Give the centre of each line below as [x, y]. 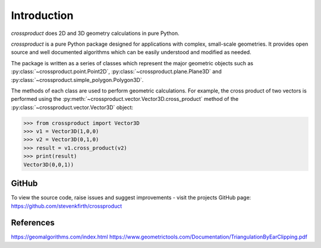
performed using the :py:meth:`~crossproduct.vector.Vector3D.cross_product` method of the [125, 99]
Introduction [42, 15]
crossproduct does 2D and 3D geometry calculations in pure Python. [95, 33]
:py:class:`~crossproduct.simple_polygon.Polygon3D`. [77, 80]
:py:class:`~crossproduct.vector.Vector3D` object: [72, 107]
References [33, 223]
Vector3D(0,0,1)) [49, 164]
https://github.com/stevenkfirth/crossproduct [66, 206]
